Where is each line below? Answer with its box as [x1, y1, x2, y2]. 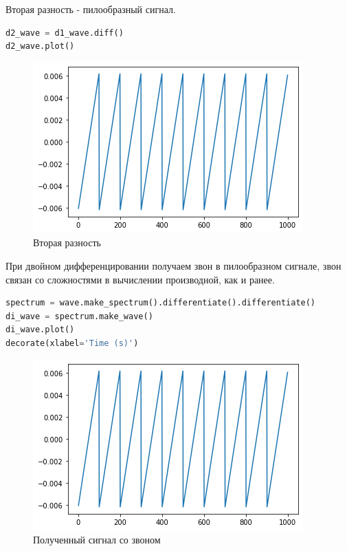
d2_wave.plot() [5, 41, 75, 52]
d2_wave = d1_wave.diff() [5, 28, 124, 38]
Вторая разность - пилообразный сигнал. [5, 2, 176, 16]
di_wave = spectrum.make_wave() [5, 311, 153, 321]
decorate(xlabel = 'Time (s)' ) [5, 338, 139, 348]
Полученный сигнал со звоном [33, 532, 161, 547]
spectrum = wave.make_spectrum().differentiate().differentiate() [5, 298, 316, 308]
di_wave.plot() [5, 325, 75, 335]
